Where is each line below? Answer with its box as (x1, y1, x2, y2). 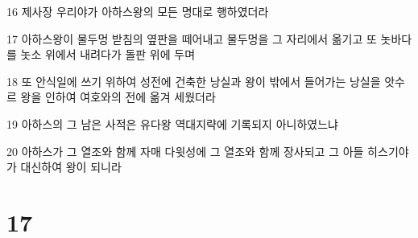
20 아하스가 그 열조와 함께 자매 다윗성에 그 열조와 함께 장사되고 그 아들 (6, 142, 364, 159)
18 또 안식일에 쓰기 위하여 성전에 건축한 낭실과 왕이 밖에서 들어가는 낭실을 (6, 72, 381, 89)
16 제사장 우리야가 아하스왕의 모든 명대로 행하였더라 (6, 3, 269, 19)
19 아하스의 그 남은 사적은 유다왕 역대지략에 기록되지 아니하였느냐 (6, 115, 338, 132)
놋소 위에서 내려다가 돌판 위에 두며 (20, 46, 196, 63)
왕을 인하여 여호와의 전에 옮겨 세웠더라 (20, 88, 216, 105)
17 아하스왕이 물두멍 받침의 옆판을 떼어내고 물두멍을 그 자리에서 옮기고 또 (6, 30, 377, 47)
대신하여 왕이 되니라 (20, 158, 122, 175)
